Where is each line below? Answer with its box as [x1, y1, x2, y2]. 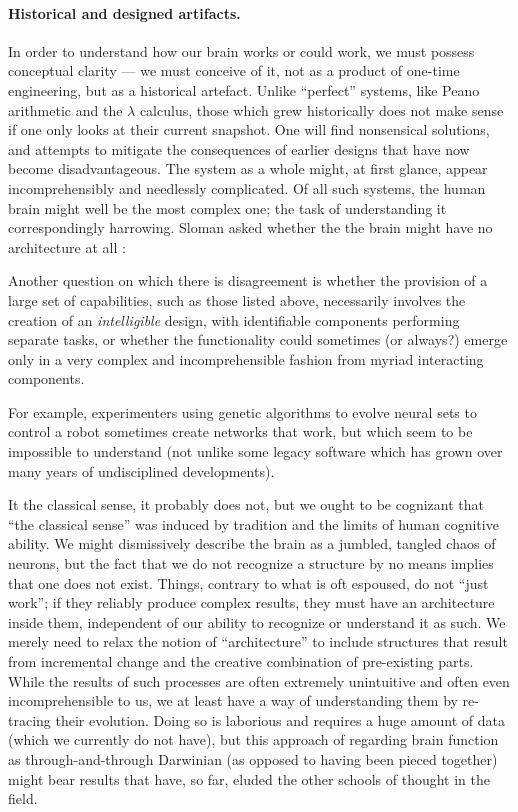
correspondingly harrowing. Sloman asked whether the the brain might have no [8, 217, 493, 238]
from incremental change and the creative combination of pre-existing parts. [8, 651, 474, 672]
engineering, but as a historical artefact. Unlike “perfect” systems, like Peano [8, 79, 480, 100]
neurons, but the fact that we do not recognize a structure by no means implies [8, 553, 494, 574]
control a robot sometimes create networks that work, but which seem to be [8, 421, 473, 442]
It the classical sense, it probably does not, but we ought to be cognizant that [8, 494, 485, 515]
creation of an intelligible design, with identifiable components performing [8, 309, 460, 330]
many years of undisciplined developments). [8, 460, 275, 481]
